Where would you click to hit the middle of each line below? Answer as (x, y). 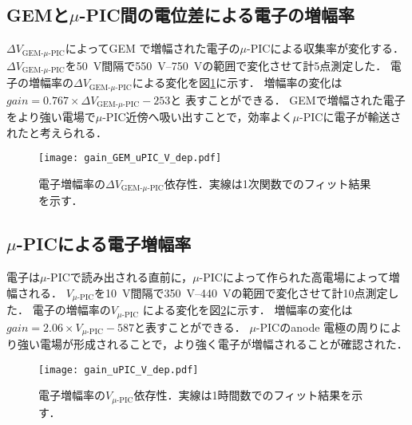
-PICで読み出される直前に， (120, 277)
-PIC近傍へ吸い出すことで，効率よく (198, 117)
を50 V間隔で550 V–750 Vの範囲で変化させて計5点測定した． (226, 65)
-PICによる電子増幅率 (104, 244)
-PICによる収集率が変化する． (325, 48)
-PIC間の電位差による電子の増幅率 (217, 15)
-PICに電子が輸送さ (351, 117)
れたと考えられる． (57, 132)
